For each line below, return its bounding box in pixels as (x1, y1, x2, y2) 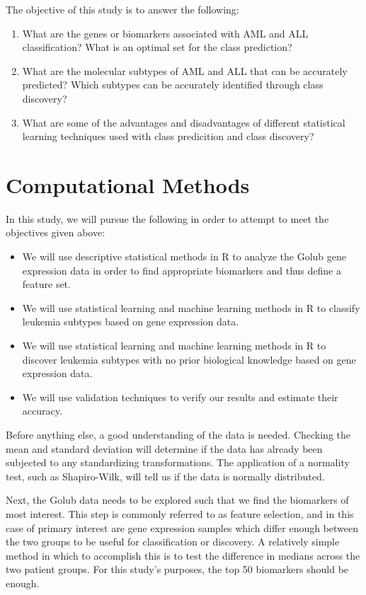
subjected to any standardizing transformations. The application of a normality (6, 455, 350, 470)
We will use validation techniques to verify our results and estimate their (22, 389, 338, 404)
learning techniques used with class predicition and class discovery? (22, 129, 314, 144)
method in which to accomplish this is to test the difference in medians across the (6, 548, 360, 562)
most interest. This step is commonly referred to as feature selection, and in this (6, 506, 354, 521)
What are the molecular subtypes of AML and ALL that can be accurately (22, 63, 348, 78)
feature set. (22, 277, 71, 291)
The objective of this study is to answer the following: (6, 2, 239, 16)
